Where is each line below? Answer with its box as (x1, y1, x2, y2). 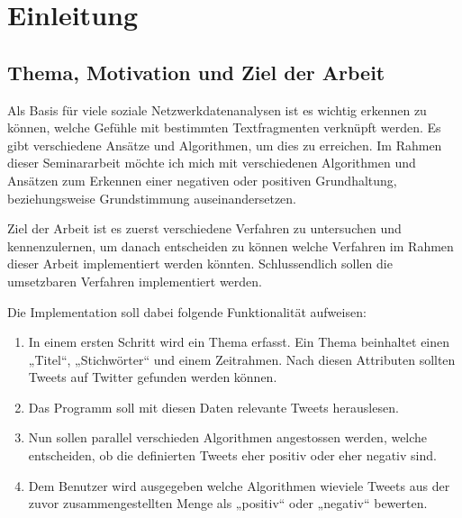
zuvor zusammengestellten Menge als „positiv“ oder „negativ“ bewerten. (28, 494, 428, 513)
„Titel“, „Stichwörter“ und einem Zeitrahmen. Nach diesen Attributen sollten (28, 350, 456, 368)
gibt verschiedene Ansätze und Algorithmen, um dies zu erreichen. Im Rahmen (7, 135, 442, 154)
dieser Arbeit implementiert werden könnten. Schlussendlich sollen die (7, 254, 393, 273)
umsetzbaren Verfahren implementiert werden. (7, 271, 262, 290)
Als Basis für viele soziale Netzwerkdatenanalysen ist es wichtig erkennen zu (7, 100, 427, 119)
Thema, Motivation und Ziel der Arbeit (7, 58, 385, 86)
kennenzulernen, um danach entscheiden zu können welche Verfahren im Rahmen (7, 236, 454, 255)
